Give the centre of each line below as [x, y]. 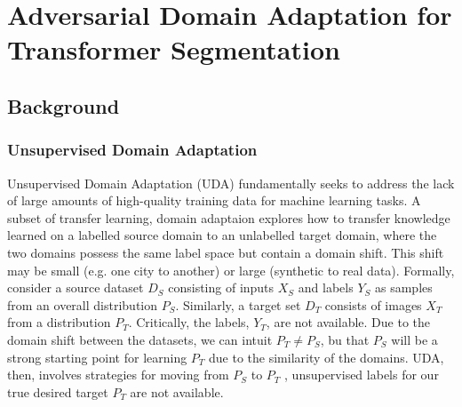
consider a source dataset [76, 287]
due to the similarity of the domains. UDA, [327, 357]
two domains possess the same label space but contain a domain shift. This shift [226, 252]
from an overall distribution [83, 304]
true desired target [58, 391]
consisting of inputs [221, 287]
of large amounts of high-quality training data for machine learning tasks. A [214, 200]
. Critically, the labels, [189, 322]
